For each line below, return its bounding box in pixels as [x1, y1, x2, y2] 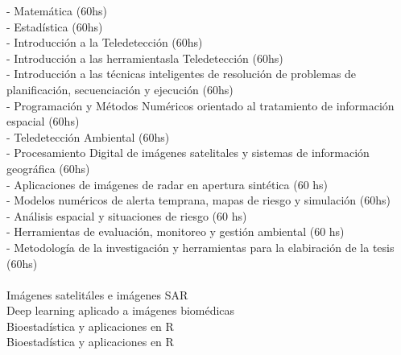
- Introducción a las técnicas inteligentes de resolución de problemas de [6, 65, 357, 82]
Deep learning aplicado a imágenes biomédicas [6, 302, 235, 319]
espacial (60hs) [6, 113, 80, 130]
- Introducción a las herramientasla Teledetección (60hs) [6, 49, 283, 66]
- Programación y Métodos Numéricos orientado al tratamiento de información [6, 97, 395, 114]
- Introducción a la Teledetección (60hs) [6, 34, 203, 51]
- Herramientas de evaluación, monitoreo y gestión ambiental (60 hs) [6, 223, 345, 240]
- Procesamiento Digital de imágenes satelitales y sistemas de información [6, 144, 370, 161]
